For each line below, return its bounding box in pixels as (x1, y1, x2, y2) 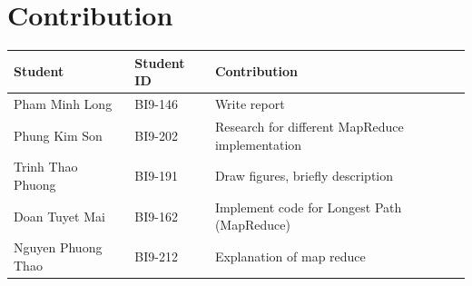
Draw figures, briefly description (214, 166, 394, 185)
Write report (214, 94, 285, 113)
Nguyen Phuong (14, 238, 103, 257)
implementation (214, 134, 302, 153)
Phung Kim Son (14, 125, 103, 144)
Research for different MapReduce (214, 116, 404, 135)
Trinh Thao (14, 157, 78, 176)
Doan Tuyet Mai (14, 206, 105, 225)
